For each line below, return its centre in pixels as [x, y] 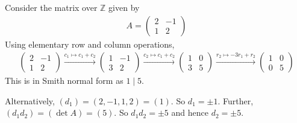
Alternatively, [30, 100]
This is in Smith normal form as [64, 80]
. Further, [236, 100]
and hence [190, 112]
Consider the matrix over [51, 7]
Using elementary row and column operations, [90, 44]
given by [124, 7]
